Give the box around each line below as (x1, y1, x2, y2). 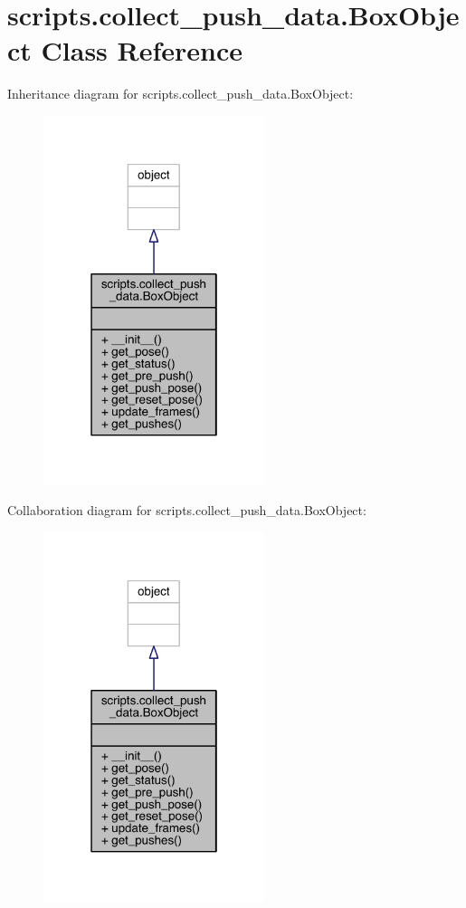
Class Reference (41, 32, 243, 69)
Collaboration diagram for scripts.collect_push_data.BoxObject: (7, 501, 366, 520)
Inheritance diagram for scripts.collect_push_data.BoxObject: (7, 84, 354, 103)
